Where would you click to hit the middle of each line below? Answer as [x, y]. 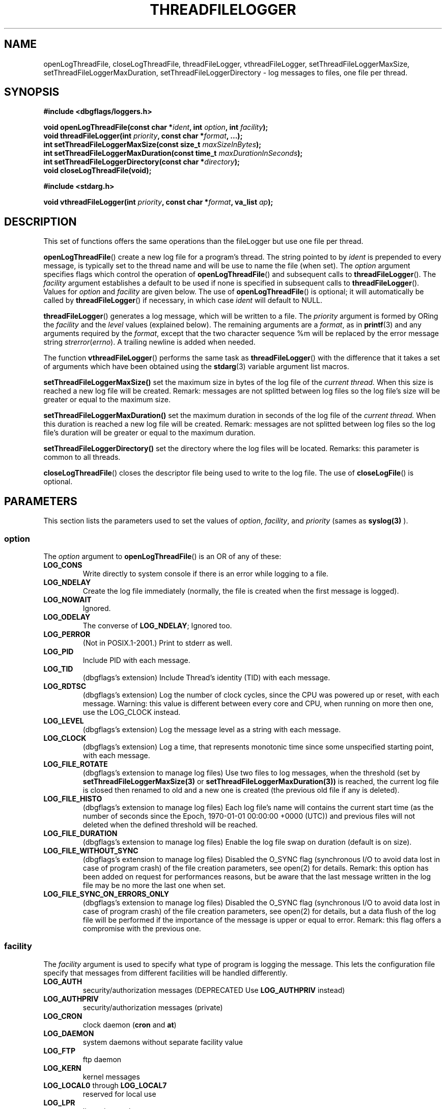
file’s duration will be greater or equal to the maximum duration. [149, 433]
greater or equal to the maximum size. [107, 400]
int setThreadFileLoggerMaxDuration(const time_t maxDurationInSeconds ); [173, 153]
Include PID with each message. [136, 660]
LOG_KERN [62, 1068]
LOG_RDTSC [65, 686]
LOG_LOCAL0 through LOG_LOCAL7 [105, 1085]
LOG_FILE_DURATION [80, 833]
